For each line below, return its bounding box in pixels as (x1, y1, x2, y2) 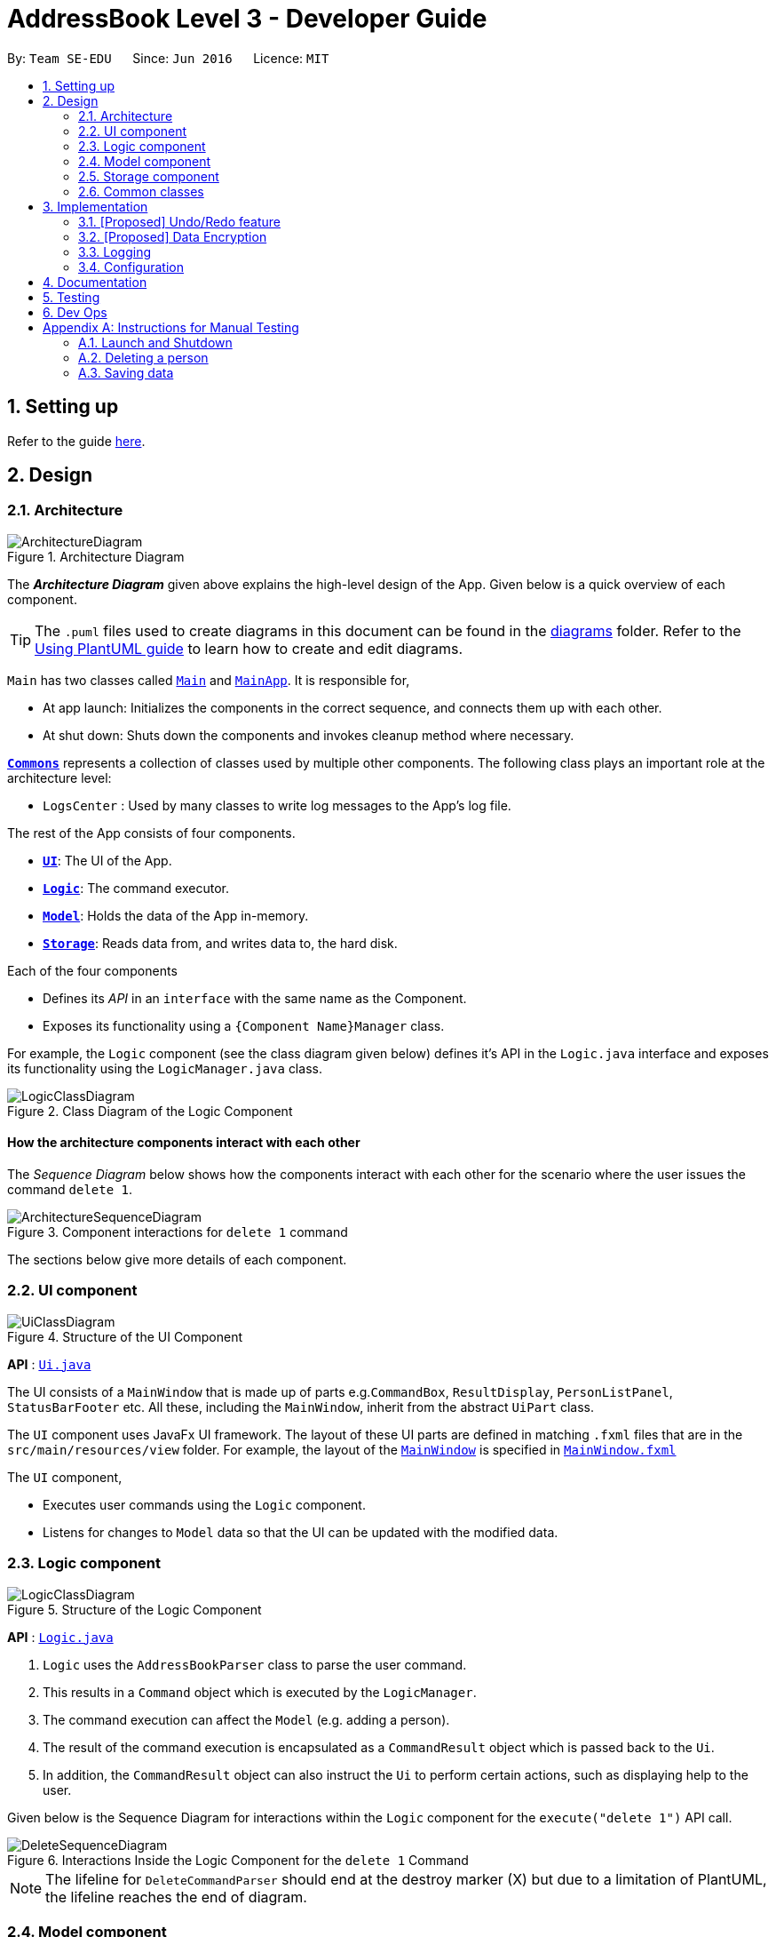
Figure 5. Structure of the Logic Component (7, 1601, 262, 1617)
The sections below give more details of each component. (7, 1252, 347, 1268)
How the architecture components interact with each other (7, 1135, 360, 1151)
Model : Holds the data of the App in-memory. (43, 907, 309, 923)
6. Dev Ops (43, 304, 107, 320)
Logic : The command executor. (43, 880, 229, 896)
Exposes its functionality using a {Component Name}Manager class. (43, 1017, 445, 1033)
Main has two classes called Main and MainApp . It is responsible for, (7, 672, 410, 688)
